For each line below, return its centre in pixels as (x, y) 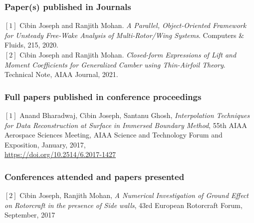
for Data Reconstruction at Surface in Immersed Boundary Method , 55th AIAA (126, 125)
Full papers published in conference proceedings (103, 96)
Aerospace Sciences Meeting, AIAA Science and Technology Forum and (114, 135)
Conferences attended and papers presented (95, 176)
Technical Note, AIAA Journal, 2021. (61, 74)
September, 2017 (30, 215)
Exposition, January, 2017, (45, 144)
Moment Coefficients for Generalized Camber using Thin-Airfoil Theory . (115, 64)
